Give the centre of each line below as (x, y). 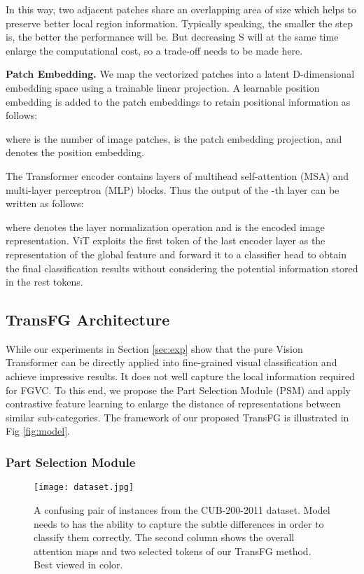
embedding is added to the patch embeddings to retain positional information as (178, 101)
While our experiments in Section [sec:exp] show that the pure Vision (154, 348)
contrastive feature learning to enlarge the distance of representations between (173, 404)
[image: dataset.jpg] (84, 488)
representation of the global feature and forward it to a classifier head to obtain (176, 254)
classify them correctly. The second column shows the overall (164, 537)
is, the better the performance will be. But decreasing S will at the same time (172, 37)
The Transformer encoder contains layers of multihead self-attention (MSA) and (177, 175)
